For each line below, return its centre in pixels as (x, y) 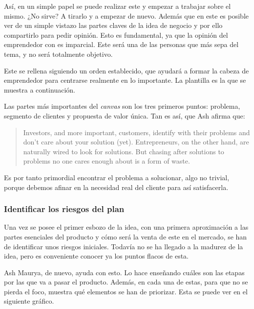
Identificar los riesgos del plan (64, 209)
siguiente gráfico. (29, 301)
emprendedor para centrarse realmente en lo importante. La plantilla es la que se (125, 80)
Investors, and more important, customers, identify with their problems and (137, 132)
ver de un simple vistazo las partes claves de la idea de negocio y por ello (113, 25)
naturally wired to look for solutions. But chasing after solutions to (124, 151)
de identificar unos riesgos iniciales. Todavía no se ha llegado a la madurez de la (124, 246)
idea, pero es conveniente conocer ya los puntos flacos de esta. (96, 256)
